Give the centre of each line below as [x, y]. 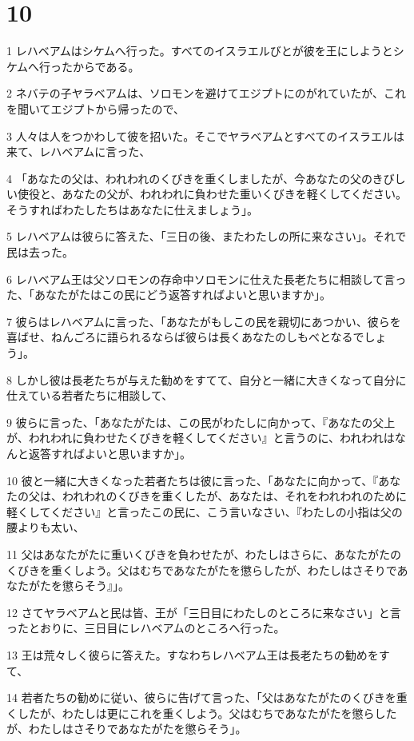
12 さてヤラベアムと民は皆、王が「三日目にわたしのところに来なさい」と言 [204, 612]
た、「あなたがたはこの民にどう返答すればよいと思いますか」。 [169, 295]
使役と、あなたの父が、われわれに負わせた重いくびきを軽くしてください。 [212, 194]
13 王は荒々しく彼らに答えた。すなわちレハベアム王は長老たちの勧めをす [198, 654]
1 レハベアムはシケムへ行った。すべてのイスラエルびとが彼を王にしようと [200, 51]
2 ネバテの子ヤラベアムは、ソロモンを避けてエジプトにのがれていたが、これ [206, 93]
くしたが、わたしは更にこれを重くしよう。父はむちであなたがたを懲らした [202, 713]
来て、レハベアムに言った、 [79, 151]
